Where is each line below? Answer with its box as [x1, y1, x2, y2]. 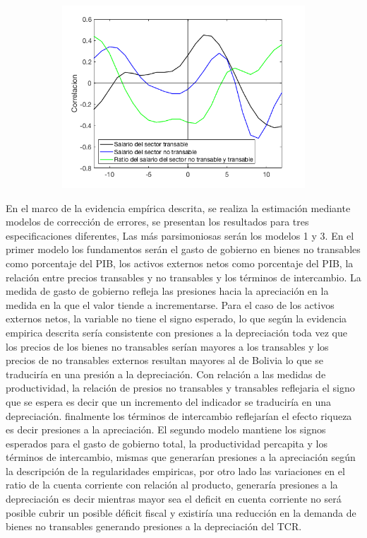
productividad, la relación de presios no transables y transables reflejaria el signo [6, 380, 355, 395]
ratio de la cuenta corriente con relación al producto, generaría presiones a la [6, 477, 338, 492]
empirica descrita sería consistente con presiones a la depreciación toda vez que [6, 324, 347, 339]
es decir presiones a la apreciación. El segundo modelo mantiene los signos [6, 422, 326, 437]
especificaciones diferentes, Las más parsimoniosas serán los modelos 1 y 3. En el [6, 228, 354, 242]
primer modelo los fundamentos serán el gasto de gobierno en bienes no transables [6, 242, 361, 257]
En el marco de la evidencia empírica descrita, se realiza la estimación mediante [6, 200, 351, 215]
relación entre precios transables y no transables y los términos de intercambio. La [6, 269, 361, 284]
